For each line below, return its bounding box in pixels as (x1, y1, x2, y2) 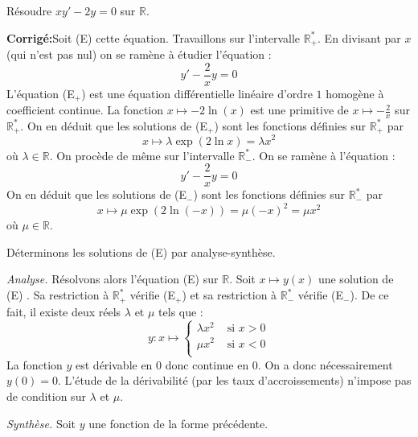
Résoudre (6, 2, 52, 19)
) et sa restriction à (182, 287, 277, 303)
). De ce (350, 287, 389, 303)
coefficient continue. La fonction (6, 101, 164, 118)
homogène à (326, 85, 384, 101)
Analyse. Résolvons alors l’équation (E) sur (6, 270, 219, 287)
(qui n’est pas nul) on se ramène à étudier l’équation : (6, 46, 272, 63)
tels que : (158, 303, 203, 320)
